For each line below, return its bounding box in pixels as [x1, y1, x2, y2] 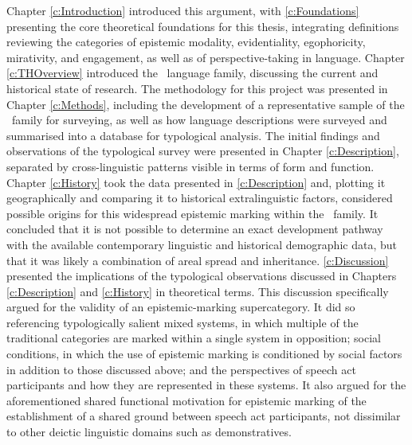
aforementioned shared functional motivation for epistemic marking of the [6, 392, 367, 408]
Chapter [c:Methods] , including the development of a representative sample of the [6, 96, 405, 112]
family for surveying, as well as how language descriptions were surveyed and [11, 111, 387, 128]
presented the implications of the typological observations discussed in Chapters [6, 267, 397, 284]
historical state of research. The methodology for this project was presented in [6, 80, 388, 96]
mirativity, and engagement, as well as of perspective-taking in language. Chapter [6, 49, 405, 65]
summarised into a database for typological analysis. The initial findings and [6, 127, 380, 143]
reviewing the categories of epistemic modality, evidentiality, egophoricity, [6, 33, 366, 50]
